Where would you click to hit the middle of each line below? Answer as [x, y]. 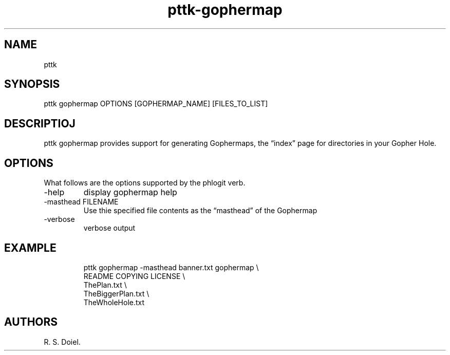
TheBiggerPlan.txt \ [116, 293]
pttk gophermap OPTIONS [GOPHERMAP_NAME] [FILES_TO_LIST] [156, 104]
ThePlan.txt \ [105, 285]
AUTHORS [31, 322]
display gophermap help [130, 192]
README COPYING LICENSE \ [134, 276]
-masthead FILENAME [81, 202]
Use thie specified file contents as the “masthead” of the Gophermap [200, 211]
